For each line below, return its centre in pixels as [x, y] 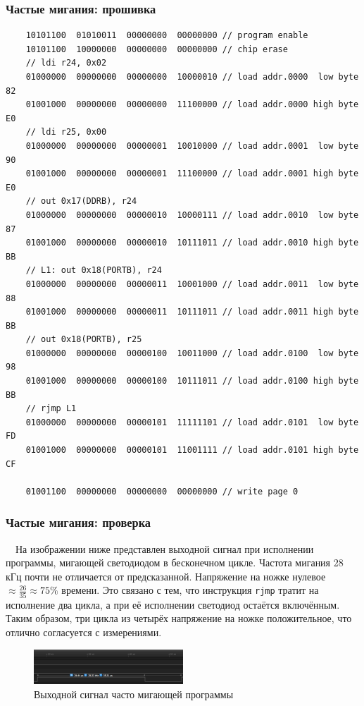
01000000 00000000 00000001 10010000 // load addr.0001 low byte [192, 146]
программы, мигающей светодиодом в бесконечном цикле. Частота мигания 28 [175, 562]
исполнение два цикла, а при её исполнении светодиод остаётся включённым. [173, 604]
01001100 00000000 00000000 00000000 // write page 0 [162, 491]
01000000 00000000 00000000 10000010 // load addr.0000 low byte [192, 77]
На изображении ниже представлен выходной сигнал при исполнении [164, 548]
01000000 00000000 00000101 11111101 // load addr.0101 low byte [192, 422]
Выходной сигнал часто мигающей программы [134, 694]
